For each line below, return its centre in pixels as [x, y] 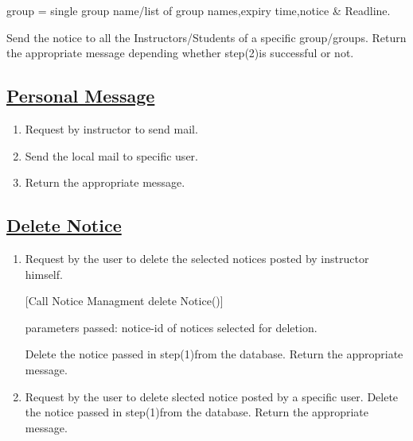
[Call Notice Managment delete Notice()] [124, 301]
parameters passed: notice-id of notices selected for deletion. [171, 327]
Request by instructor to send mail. [111, 128]
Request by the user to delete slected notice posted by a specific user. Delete [212, 396]
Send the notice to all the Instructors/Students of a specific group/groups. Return [206, 37]
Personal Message [81, 96]
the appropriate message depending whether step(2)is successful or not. [180, 53]
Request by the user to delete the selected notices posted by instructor [197, 258]
